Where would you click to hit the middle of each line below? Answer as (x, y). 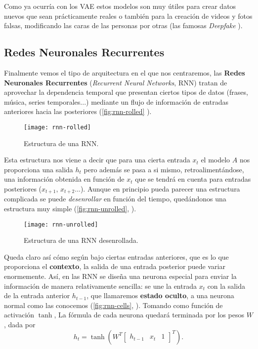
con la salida (226, 286)
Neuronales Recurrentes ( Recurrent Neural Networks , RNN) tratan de (116, 82)
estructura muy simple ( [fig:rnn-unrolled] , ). (70, 209)
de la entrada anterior (37, 295)
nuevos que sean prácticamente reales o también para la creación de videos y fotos (128, 16)
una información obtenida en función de (64, 179)
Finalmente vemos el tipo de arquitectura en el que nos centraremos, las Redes (125, 72)
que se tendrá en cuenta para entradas (193, 179)
